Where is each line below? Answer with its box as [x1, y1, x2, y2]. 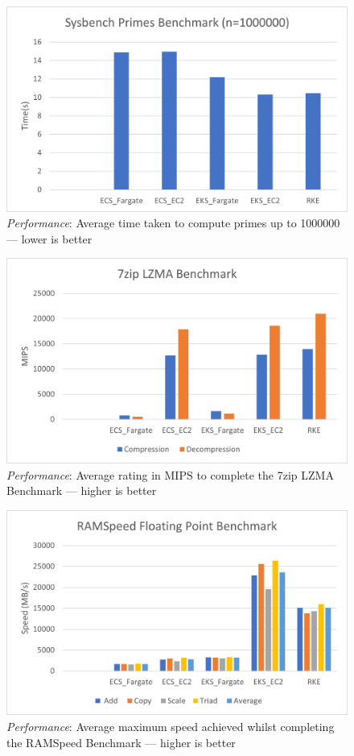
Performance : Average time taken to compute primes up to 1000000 [6, 214, 340, 231]
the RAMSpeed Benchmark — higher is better [6, 733, 236, 750]
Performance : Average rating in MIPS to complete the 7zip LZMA [6, 466, 334, 483]
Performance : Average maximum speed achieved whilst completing [6, 718, 335, 735]
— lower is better [6, 230, 93, 247]
